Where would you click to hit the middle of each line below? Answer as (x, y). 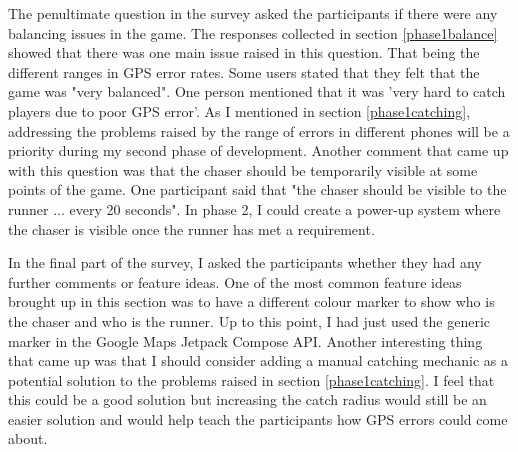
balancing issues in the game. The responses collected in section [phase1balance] (253, 32)
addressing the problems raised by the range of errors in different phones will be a (259, 130)
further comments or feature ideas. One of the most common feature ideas (235, 281)
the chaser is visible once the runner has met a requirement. (191, 228)
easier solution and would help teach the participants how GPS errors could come (258, 418)
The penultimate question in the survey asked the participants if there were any (253, 13)
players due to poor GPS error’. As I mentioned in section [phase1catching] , (239, 110)
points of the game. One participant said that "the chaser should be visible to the (257, 189)
